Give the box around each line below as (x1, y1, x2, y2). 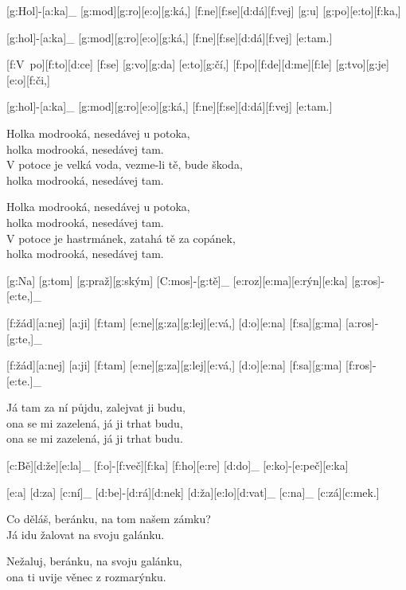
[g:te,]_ (6, 330, 42, 346)
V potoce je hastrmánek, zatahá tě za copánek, (6, 229, 236, 246)
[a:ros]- (345, 314, 379, 330)
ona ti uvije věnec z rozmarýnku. (6, 569, 166, 585)
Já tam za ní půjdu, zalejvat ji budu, (6, 399, 186, 416)
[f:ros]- (345, 357, 377, 373)
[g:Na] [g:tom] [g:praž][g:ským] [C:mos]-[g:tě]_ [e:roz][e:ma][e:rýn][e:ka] (6, 272, 348, 288)
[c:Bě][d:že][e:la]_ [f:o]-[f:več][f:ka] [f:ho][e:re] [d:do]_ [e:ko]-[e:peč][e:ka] (6, 457, 349, 474)
